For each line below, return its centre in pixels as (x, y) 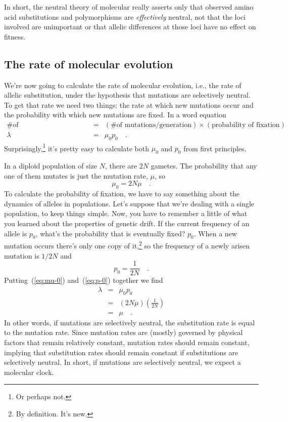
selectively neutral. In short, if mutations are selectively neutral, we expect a (123, 362)
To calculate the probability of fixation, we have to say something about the (122, 194)
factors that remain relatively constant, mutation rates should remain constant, (127, 342)
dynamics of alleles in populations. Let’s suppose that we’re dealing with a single (129, 203)
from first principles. (215, 148)
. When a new (215, 233)
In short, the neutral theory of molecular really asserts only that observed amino (129, 7)
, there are (121, 166)
